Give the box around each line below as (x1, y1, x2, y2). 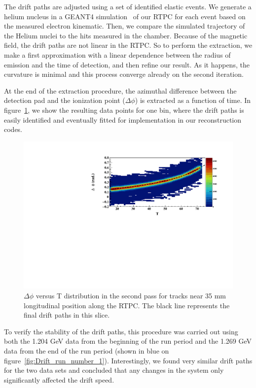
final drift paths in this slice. (24, 310, 110, 320)
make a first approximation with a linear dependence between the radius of (4, 49, 231, 60)
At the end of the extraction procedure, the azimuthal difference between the (4, 85, 237, 96)
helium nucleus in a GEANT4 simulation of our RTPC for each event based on (4, 11, 246, 21)
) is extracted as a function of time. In (135, 95, 251, 105)
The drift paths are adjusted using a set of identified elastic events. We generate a (4, 1, 252, 11)
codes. (4, 124, 23, 134)
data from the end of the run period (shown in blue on (4, 345, 169, 356)
